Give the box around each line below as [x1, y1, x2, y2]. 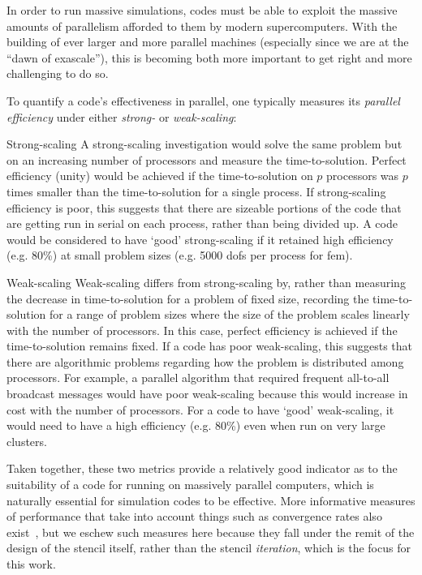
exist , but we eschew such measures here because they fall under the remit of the [6, 523, 415, 540]
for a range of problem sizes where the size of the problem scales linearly [49, 306, 410, 323]
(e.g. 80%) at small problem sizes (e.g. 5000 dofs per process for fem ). [6, 247, 353, 264]
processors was [326, 167, 399, 184]
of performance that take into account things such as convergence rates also [6, 508, 382, 525]
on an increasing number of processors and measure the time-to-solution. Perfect [6, 151, 407, 168]
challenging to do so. [6, 65, 109, 82]
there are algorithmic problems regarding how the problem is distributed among [6, 353, 404, 370]
